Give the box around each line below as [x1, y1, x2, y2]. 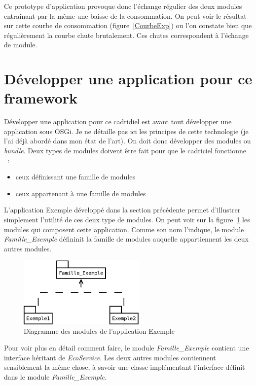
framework [4, 88, 78, 108]
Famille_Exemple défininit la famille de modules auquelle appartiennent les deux [4, 234, 249, 244]
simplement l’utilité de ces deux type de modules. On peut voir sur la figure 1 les [4, 214, 250, 225]
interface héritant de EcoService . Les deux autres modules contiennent [4, 352, 216, 362]
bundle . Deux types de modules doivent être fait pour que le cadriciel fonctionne [4, 145, 246, 156]
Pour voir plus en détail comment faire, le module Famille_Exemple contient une [4, 343, 249, 353]
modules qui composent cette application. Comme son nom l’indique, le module [4, 224, 244, 234]
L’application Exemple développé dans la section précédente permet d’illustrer [4, 205, 241, 215]
